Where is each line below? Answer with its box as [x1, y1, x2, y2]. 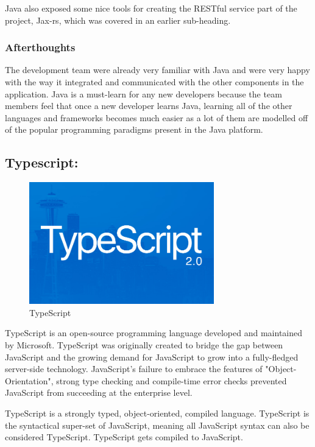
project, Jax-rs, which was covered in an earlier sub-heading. [5, 13, 231, 26]
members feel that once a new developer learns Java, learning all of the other [5, 99, 292, 112]
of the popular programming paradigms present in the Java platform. [5, 123, 263, 136]
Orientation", [5, 374, 54, 387]
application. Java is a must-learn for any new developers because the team [5, 87, 282, 100]
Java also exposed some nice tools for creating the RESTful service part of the [5, 2, 297, 14]
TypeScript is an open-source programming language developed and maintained [5, 326, 303, 339]
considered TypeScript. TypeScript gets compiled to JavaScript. [5, 431, 243, 443]
